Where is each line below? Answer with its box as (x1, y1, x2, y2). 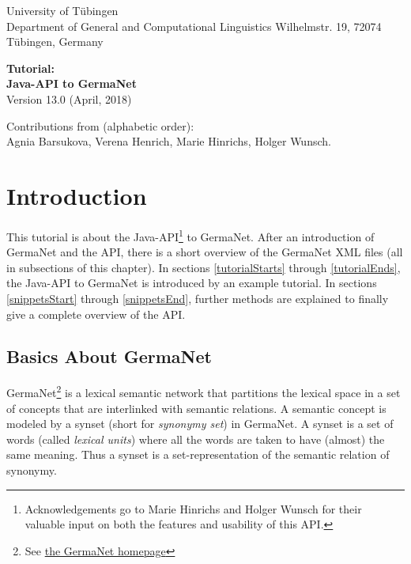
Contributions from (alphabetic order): (6, 117, 194, 134)
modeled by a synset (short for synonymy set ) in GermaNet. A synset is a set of (6, 415, 394, 432)
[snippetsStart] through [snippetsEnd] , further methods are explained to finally (6, 290, 389, 306)
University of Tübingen (6, 2, 119, 18)
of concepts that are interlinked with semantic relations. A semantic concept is (6, 399, 386, 416)
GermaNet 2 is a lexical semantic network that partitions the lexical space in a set (6, 382, 401, 400)
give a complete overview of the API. (6, 305, 186, 322)
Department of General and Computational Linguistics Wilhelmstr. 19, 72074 (6, 17, 382, 34)
